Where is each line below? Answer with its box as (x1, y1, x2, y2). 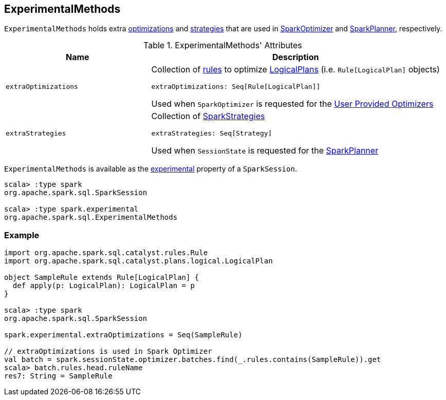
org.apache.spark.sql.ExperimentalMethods (4, 213, 178, 222)
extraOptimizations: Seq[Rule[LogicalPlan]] (151, 83, 321, 91)
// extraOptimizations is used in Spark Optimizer (4, 347, 212, 356)
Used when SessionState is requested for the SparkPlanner (151, 145, 379, 156)
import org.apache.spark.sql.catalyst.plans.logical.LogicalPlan (4, 257, 273, 265)
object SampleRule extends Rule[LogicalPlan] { (4, 273, 199, 282)
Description (272, 52, 319, 63)
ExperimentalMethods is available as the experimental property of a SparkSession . (4, 164, 297, 174)
